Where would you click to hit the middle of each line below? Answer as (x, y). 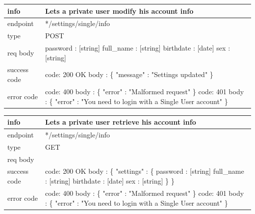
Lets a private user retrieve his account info (121, 122)
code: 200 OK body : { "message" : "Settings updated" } (129, 74)
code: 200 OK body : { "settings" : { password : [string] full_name (145, 171)
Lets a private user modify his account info (119, 11)
